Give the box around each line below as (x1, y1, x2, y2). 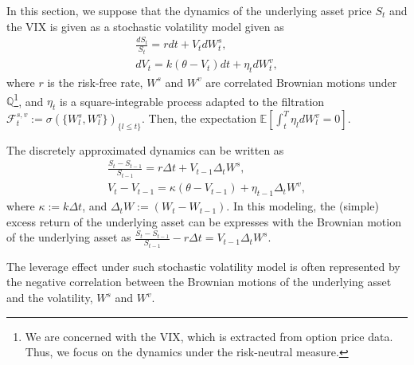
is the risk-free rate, (47, 73, 143, 90)
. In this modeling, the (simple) (226, 198, 379, 214)
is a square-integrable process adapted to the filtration (59, 92, 325, 109)
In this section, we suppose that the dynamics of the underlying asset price (6, 2, 372, 18)
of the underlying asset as (6, 229, 131, 245)
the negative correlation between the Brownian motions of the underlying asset (6, 273, 392, 290)
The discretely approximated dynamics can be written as (6, 141, 284, 158)
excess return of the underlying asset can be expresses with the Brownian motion (6, 213, 401, 230)
